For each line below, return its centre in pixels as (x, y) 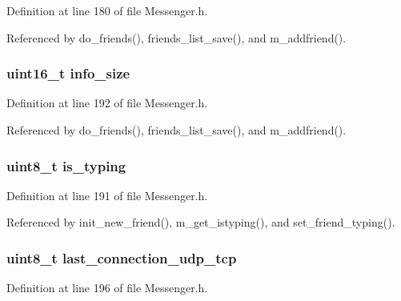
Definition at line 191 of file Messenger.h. (107, 195)
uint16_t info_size (68, 73)
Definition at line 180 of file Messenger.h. (107, 10)
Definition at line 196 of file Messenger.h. (107, 288)
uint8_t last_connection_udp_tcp (122, 257)
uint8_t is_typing (66, 165)
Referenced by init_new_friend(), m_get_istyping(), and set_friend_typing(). (201, 222)
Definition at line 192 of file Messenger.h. (107, 103)
